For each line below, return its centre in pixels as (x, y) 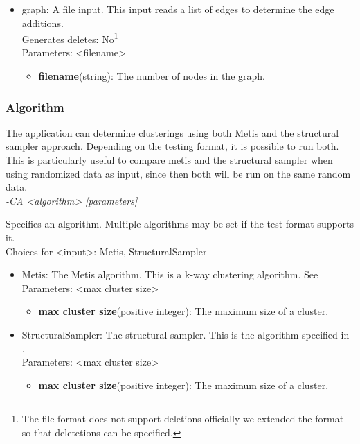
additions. (43, 23)
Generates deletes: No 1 (70, 38)
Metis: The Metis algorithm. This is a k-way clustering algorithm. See (170, 274)
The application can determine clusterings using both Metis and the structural (172, 132)
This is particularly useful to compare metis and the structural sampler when (169, 160)
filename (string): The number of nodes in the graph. (152, 76)
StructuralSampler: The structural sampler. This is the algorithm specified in (186, 334)
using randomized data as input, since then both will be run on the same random (178, 173)
